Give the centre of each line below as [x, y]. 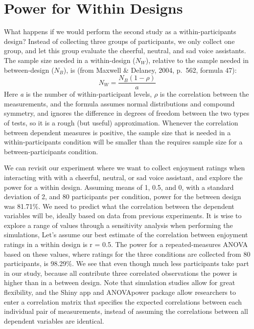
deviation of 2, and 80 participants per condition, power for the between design [123, 196]
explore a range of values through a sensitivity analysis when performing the [118, 225]
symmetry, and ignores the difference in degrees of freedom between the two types [127, 113]
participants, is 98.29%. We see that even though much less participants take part [127, 263]
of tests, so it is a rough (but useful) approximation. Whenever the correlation [121, 122]
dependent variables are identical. [54, 320]
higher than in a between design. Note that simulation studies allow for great [120, 282]
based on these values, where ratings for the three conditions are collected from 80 [127, 254]
